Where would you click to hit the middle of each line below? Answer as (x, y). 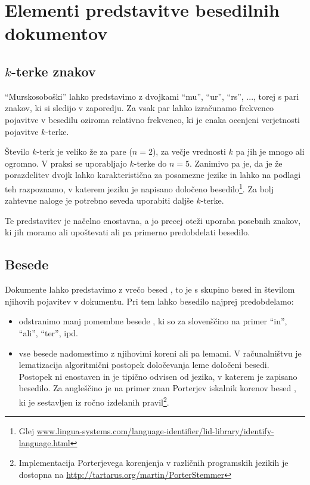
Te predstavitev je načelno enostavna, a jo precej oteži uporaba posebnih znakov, (153, 220)
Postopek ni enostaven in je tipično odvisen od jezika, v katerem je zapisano (158, 376)
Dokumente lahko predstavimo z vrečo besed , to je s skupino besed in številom (150, 289)
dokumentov (56, 33)
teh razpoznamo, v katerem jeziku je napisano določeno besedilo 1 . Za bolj (139, 188)
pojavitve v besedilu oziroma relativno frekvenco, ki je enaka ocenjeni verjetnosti (152, 119)
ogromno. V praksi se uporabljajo (66, 163)
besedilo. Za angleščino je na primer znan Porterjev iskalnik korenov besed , (157, 388)
